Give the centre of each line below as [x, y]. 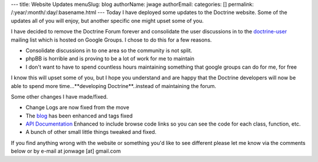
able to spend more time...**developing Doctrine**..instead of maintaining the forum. [113, 86]
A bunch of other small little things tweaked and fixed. [91, 132]
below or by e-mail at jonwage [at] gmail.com [66, 151]
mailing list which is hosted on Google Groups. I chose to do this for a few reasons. [111, 40]
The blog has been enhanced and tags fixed [79, 116]
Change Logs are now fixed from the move [77, 107]
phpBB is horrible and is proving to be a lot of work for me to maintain [110, 59]
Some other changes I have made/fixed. [59, 96]
